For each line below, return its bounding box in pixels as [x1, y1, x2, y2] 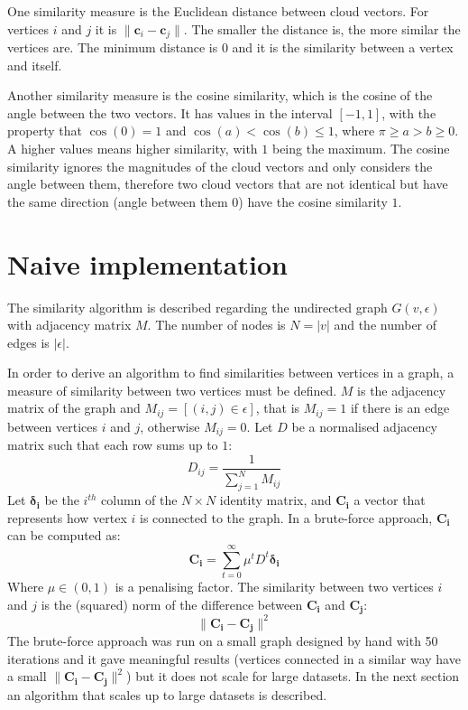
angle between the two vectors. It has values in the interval [7, 103, 333, 122]
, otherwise [140, 416, 200, 435]
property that [7, 121, 82, 140]
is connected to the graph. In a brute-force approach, [140, 508, 433, 527]
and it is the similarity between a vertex [232, 38, 454, 57]
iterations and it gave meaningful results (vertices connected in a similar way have [7, 649, 461, 668]
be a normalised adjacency [291, 416, 437, 435]
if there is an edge [350, 398, 450, 417]
